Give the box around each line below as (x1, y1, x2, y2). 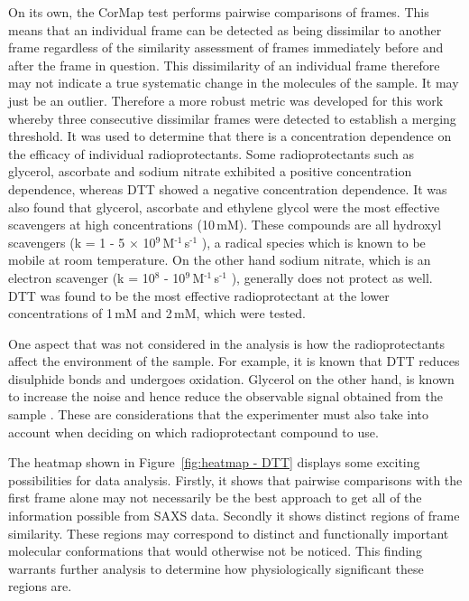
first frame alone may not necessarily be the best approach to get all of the (8, 488, 422, 507)
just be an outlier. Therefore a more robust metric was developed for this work (8, 90, 444, 109)
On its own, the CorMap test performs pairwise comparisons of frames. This (8, 3, 429, 21)
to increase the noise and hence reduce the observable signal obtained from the (8, 387, 443, 406)
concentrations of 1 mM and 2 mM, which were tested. (8, 304, 306, 323)
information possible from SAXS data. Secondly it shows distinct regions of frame (8, 506, 460, 525)
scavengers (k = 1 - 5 (8, 232, 125, 251)
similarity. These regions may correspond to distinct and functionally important (8, 523, 449, 542)
